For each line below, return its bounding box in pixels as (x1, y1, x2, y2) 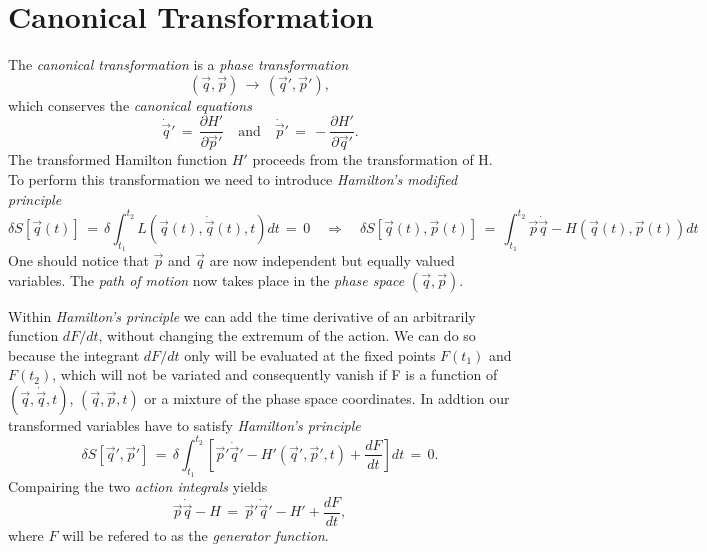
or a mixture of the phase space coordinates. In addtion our (144, 387, 510, 408)
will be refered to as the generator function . (62, 524, 329, 545)
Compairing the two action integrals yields (8, 476, 268, 497)
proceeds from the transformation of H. (252, 149, 493, 170)
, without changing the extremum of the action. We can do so (98, 325, 476, 346)
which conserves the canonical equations (8, 94, 252, 115)
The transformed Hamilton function (8, 149, 228, 170)
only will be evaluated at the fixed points (184, 344, 436, 365)
